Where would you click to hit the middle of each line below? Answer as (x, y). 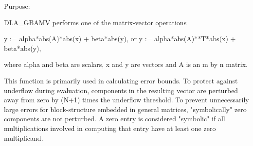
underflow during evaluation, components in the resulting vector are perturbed (121, 90)
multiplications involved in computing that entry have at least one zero (110, 128)
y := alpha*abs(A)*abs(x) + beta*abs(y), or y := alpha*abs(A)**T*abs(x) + (120, 39)
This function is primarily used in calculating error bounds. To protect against (121, 80)
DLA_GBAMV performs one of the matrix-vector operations (95, 22)
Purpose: (17, 6)
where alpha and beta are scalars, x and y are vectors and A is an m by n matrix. (126, 64)
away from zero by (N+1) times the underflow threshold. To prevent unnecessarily (126, 100)
